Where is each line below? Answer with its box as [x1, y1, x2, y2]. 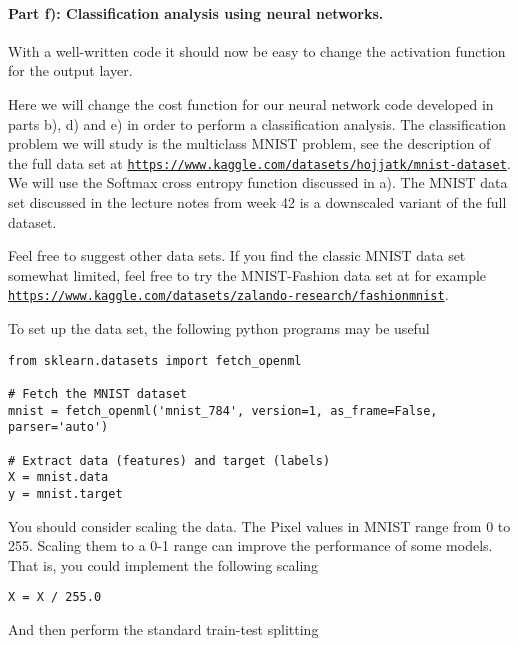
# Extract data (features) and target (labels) [8, 453, 331, 468]
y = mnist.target [8, 486, 123, 501]
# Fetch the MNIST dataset [8, 386, 187, 401]
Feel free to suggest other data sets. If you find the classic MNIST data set [8, 245, 466, 266]
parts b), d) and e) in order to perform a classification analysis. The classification [8, 113, 507, 134]
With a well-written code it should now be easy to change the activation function [8, 40, 506, 61]
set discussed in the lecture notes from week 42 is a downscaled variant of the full [8, 192, 507, 213]
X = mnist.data [8, 470, 109, 485]
